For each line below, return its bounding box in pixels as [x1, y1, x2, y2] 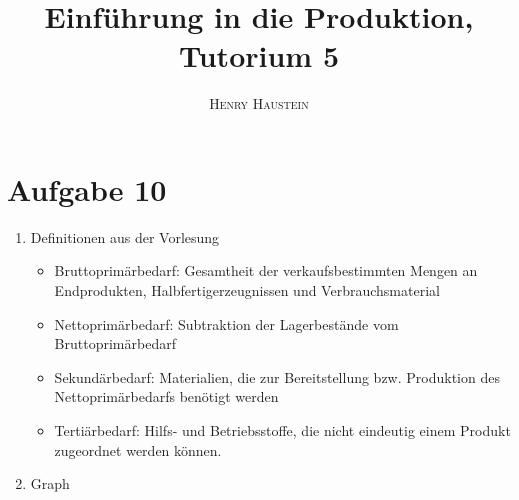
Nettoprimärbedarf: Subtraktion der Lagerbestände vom [54, 313, 399, 334]
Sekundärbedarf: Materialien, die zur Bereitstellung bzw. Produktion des [54, 366, 500, 387]
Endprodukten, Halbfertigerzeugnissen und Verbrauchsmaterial [54, 280, 440, 301]
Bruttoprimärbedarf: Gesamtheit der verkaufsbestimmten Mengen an [54, 260, 478, 281]
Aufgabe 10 [7, 168, 167, 209]
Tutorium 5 [179, 35, 339, 76]
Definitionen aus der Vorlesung [30, 226, 220, 247]
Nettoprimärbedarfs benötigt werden [54, 386, 279, 407]
